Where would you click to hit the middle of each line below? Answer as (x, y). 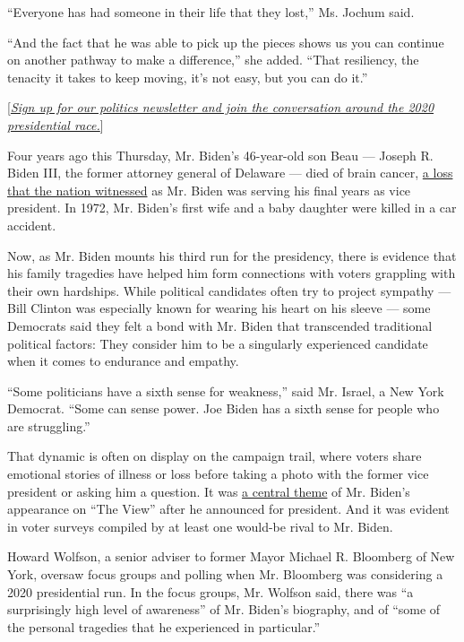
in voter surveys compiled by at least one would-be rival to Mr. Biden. (200, 526)
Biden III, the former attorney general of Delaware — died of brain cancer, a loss (230, 173)
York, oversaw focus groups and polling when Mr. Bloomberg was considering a (225, 574)
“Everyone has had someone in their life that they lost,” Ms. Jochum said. (211, 12)
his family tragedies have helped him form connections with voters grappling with (232, 273)
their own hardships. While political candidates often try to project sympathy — (229, 290)
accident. (32, 225)
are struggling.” (49, 425)
